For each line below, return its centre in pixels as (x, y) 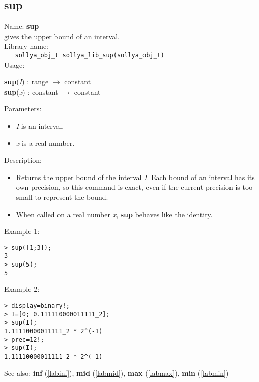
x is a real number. (45, 143)
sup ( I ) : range (26, 82)
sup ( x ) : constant (31, 91)
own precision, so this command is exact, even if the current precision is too (134, 187)
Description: (23, 160)
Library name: (26, 46)
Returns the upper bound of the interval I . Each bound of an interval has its (135, 177)
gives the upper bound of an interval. (62, 36)
